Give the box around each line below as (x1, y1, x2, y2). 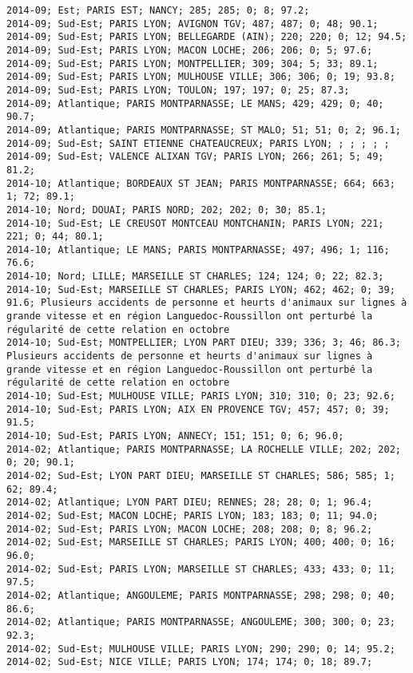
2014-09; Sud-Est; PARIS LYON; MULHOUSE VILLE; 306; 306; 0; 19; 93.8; (6, 71, 395, 83)
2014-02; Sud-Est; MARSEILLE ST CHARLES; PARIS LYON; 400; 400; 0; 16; (6, 536, 395, 548)
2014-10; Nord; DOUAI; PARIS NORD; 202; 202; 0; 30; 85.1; (6, 204, 327, 216)
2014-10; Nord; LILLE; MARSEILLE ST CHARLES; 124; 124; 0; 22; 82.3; (6, 271, 384, 283)
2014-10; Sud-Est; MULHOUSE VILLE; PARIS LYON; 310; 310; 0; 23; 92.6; (6, 390, 395, 402)
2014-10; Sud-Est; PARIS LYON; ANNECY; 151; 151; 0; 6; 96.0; (6, 430, 344, 441)
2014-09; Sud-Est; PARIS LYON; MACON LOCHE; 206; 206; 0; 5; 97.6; (6, 44, 373, 56)
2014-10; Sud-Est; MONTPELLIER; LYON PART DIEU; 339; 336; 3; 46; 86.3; (6, 337, 401, 349)
